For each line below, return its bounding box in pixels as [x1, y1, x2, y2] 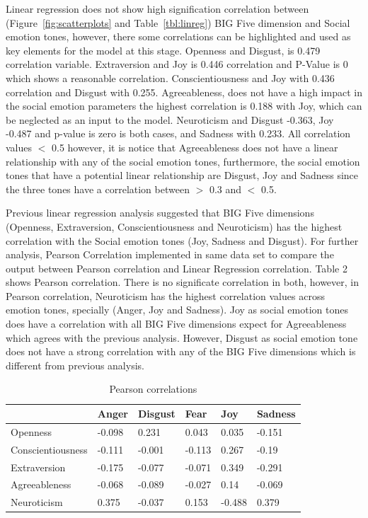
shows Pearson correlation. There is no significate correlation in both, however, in [6, 275, 360, 289]
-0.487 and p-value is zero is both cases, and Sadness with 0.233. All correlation [6, 126, 351, 141]
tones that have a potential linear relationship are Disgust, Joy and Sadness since [6, 168, 359, 183]
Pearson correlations [109, 381, 197, 396]
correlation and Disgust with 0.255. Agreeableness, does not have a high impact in [6, 84, 362, 99]
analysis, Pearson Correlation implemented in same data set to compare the [6, 247, 334, 262]
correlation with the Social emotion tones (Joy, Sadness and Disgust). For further [6, 233, 359, 248]
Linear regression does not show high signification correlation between [6, 1, 309, 16]
